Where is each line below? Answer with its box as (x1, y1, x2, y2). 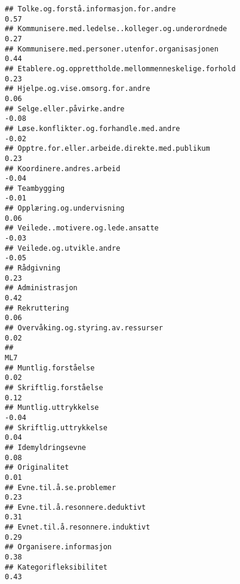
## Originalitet (5, 463, 69, 472)
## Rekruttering (5, 303, 69, 312)
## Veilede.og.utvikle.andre (5, 244, 121, 253)
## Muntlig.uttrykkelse (5, 403, 99, 412)
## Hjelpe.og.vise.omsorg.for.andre (5, 84, 150, 93)
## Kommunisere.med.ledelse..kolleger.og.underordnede (5, 25, 227, 34)
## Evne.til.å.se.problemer (5, 483, 116, 492)
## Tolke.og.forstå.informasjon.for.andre (5, 5, 176, 13)
